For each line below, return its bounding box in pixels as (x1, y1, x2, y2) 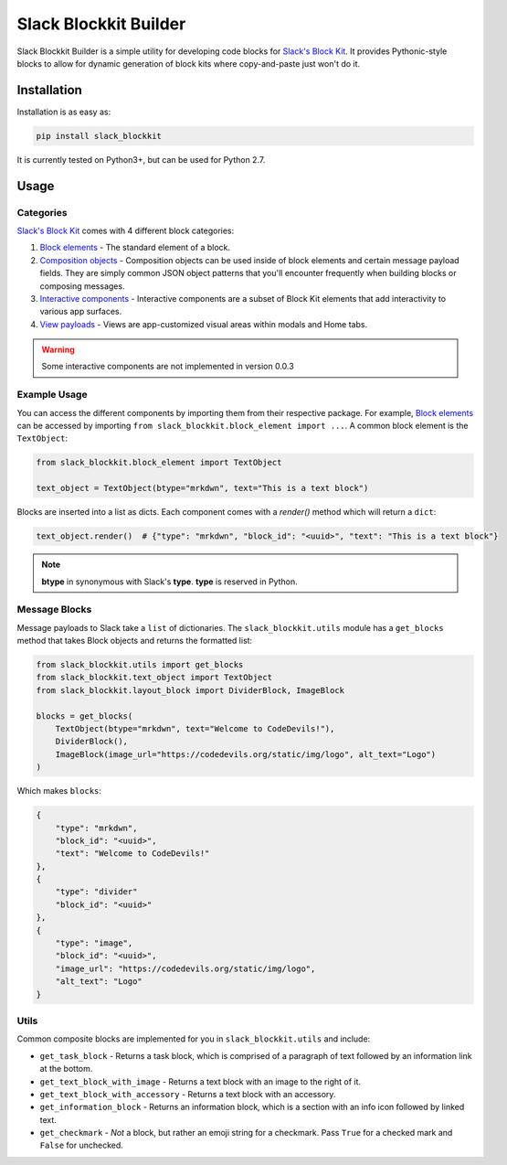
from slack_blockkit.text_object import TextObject (36, 672, 273, 683)
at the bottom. (39, 1063, 93, 1074)
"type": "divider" (55, 887, 138, 897)
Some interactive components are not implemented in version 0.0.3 (41, 361, 294, 372)
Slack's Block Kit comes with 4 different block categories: (16, 225, 235, 236)
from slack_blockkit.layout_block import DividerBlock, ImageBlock (36, 685, 345, 695)
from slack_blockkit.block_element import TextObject (36, 457, 282, 468)
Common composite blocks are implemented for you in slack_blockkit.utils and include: (16, 1033, 371, 1044)
